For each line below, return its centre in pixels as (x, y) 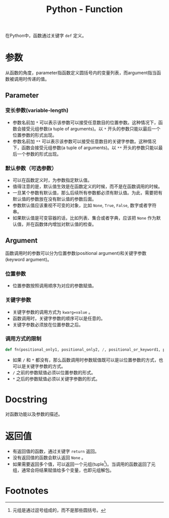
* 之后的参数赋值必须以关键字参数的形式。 (56, 378)
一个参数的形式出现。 (39, 154)
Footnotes (27, 491)
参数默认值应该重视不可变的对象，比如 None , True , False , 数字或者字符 (84, 206)
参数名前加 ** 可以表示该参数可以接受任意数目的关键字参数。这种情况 (84, 141)
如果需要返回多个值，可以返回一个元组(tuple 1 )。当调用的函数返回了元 (84, 464)
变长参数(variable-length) (37, 110)
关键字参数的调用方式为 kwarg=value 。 (53, 312)
